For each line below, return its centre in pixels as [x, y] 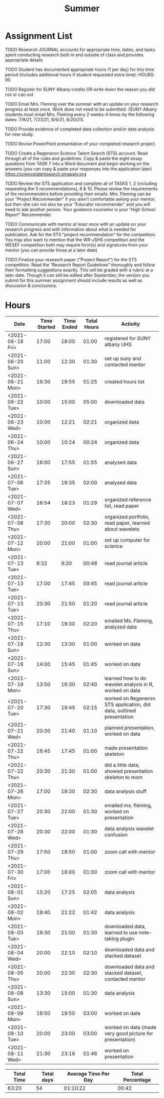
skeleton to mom [124, 777]
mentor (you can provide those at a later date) [51, 250]
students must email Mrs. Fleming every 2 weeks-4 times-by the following [80, 114]
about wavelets [122, 529]
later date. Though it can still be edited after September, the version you [77, 275]
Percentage [137, 1080]
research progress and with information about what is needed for [71, 229]
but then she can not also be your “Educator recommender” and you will [78, 204]
